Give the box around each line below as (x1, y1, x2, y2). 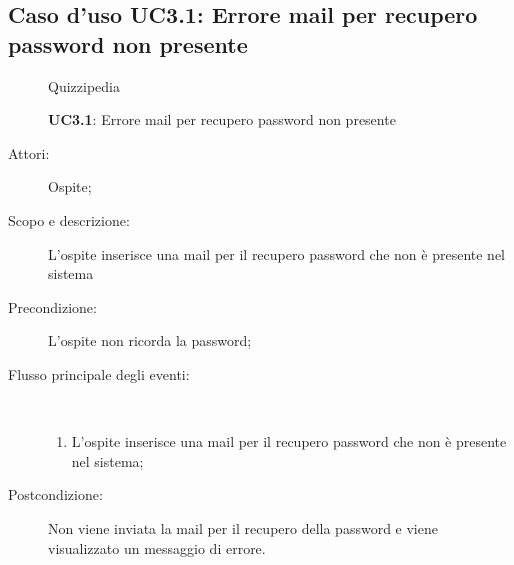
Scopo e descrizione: (8, 209, 130, 230)
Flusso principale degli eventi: (8, 363, 190, 384)
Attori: (8, 142, 50, 163)
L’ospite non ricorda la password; (48, 330, 252, 351)
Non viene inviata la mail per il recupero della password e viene (48, 517, 438, 538)
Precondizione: (8, 296, 97, 317)
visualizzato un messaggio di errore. (48, 537, 266, 558)
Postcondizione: (8, 484, 103, 505)
